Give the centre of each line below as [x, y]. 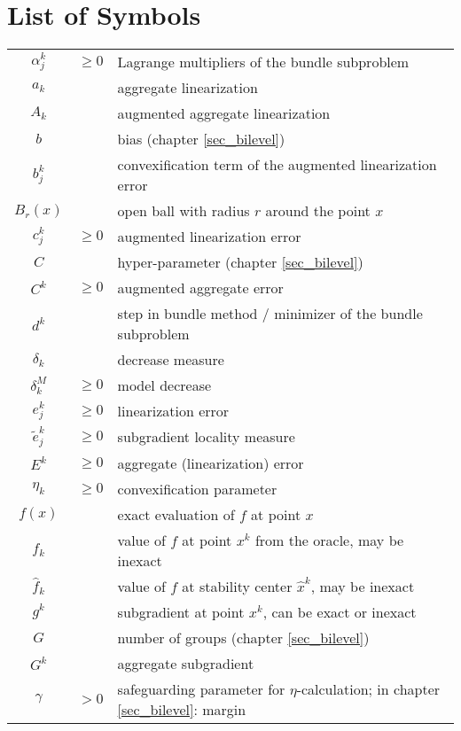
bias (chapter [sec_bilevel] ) [201, 139]
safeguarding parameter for [201, 688]
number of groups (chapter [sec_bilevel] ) [243, 637]
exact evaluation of [176, 514]
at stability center [237, 586]
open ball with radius [184, 211]
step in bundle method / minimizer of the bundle [270, 314]
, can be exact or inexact [340, 611]
